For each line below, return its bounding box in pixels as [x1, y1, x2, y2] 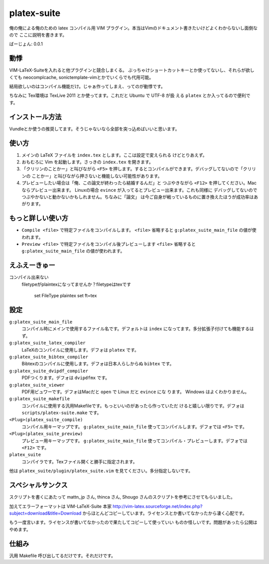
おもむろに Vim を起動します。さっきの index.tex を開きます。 [21, 159, 154, 165]
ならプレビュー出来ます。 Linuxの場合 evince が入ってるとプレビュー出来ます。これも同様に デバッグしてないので [21, 187, 258, 193]
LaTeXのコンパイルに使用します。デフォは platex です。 [21, 347, 139, 353]
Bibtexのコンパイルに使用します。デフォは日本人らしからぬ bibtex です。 [21, 361, 174, 367]
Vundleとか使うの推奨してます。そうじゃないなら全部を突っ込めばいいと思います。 [9, 125, 180, 132]
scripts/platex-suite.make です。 [21, 410, 102, 416]
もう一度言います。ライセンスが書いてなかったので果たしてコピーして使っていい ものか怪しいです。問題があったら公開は [9, 520, 258, 526]
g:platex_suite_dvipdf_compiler [9, 368, 88, 374]
